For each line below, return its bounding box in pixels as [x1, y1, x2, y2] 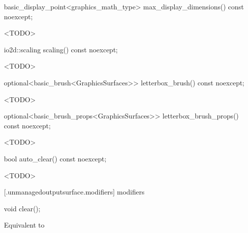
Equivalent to [4, 220, 45, 230]
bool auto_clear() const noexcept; [4, 153, 107, 163]
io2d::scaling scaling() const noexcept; [4, 44, 118, 54]
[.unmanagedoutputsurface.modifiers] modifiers [4, 187, 145, 197]
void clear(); [4, 203, 40, 213]
